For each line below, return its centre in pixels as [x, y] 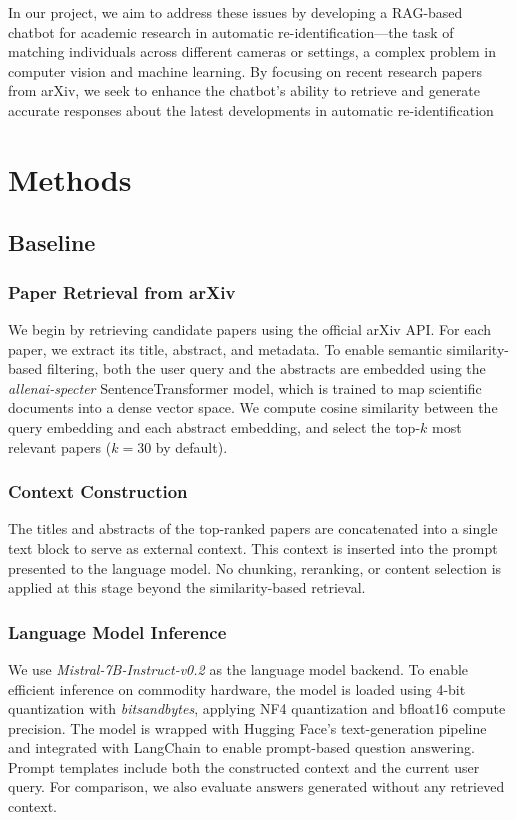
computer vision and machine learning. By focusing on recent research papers [245, 70]
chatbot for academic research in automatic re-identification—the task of [231, 31]
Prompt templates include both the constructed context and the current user [244, 766]
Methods [70, 178]
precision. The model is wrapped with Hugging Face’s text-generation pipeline [247, 727]
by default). [191, 446]
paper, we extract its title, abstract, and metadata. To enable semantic [225, 348]
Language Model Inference [117, 631]
